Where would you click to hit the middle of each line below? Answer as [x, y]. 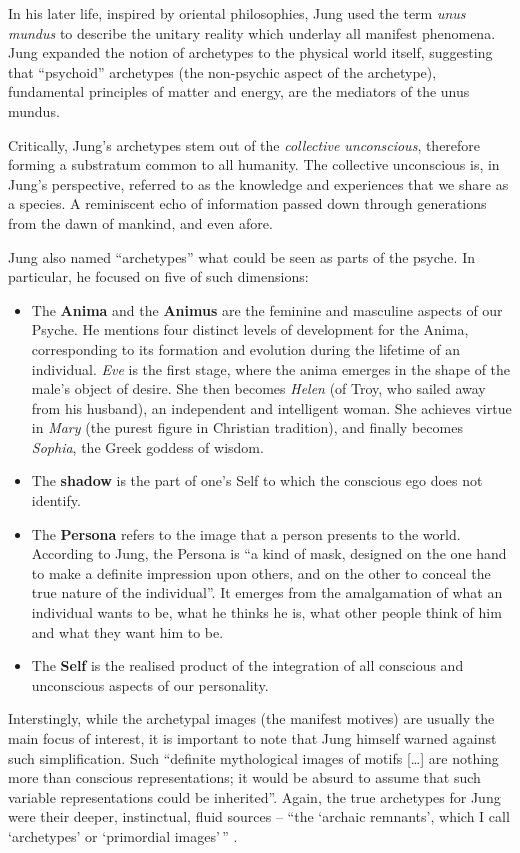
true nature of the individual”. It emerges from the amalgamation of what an [267, 592]
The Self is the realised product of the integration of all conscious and [247, 665]
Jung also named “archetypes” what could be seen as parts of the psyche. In [241, 256]
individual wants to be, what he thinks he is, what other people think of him [266, 612]
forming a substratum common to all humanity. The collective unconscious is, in [254, 164]
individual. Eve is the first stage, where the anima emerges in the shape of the [271, 368]
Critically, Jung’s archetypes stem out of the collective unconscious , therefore [244, 144]
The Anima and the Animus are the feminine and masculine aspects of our [267, 309]
